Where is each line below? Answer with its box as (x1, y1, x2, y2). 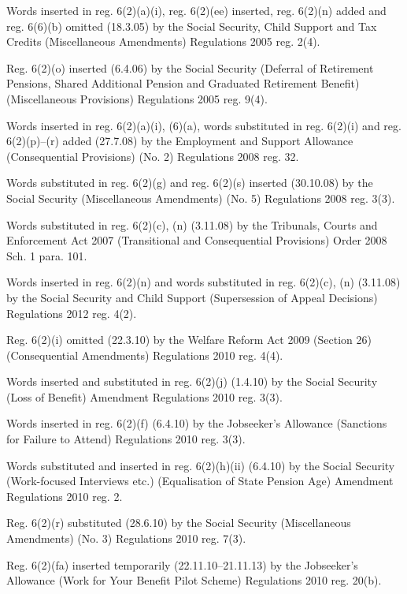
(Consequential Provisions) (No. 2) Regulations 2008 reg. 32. (6, 148, 299, 164)
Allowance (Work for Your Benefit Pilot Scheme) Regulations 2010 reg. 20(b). (6, 572, 382, 588)
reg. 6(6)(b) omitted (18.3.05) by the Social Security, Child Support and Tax (6, 17, 377, 34)
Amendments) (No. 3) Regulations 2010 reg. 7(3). (6, 530, 246, 547)
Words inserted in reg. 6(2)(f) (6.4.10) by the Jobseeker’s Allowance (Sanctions (6, 415, 387, 431)
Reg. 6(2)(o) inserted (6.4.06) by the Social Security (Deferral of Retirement (6, 59, 374, 76)
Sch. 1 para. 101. (6, 247, 87, 263)
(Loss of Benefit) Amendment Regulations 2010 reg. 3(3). (6, 388, 283, 405)
